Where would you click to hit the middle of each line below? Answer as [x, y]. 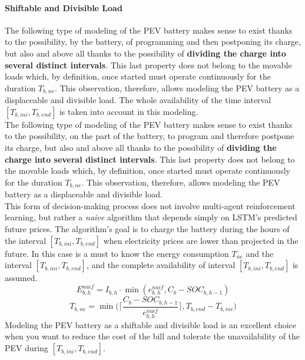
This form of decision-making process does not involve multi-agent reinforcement [150, 205]
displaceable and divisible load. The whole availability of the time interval [138, 100]
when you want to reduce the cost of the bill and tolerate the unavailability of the [152, 336]
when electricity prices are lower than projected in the [201, 240]
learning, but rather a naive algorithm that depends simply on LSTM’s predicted [151, 217]
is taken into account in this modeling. [129, 111]
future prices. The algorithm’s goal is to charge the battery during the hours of [147, 229]
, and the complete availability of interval [161, 265]
